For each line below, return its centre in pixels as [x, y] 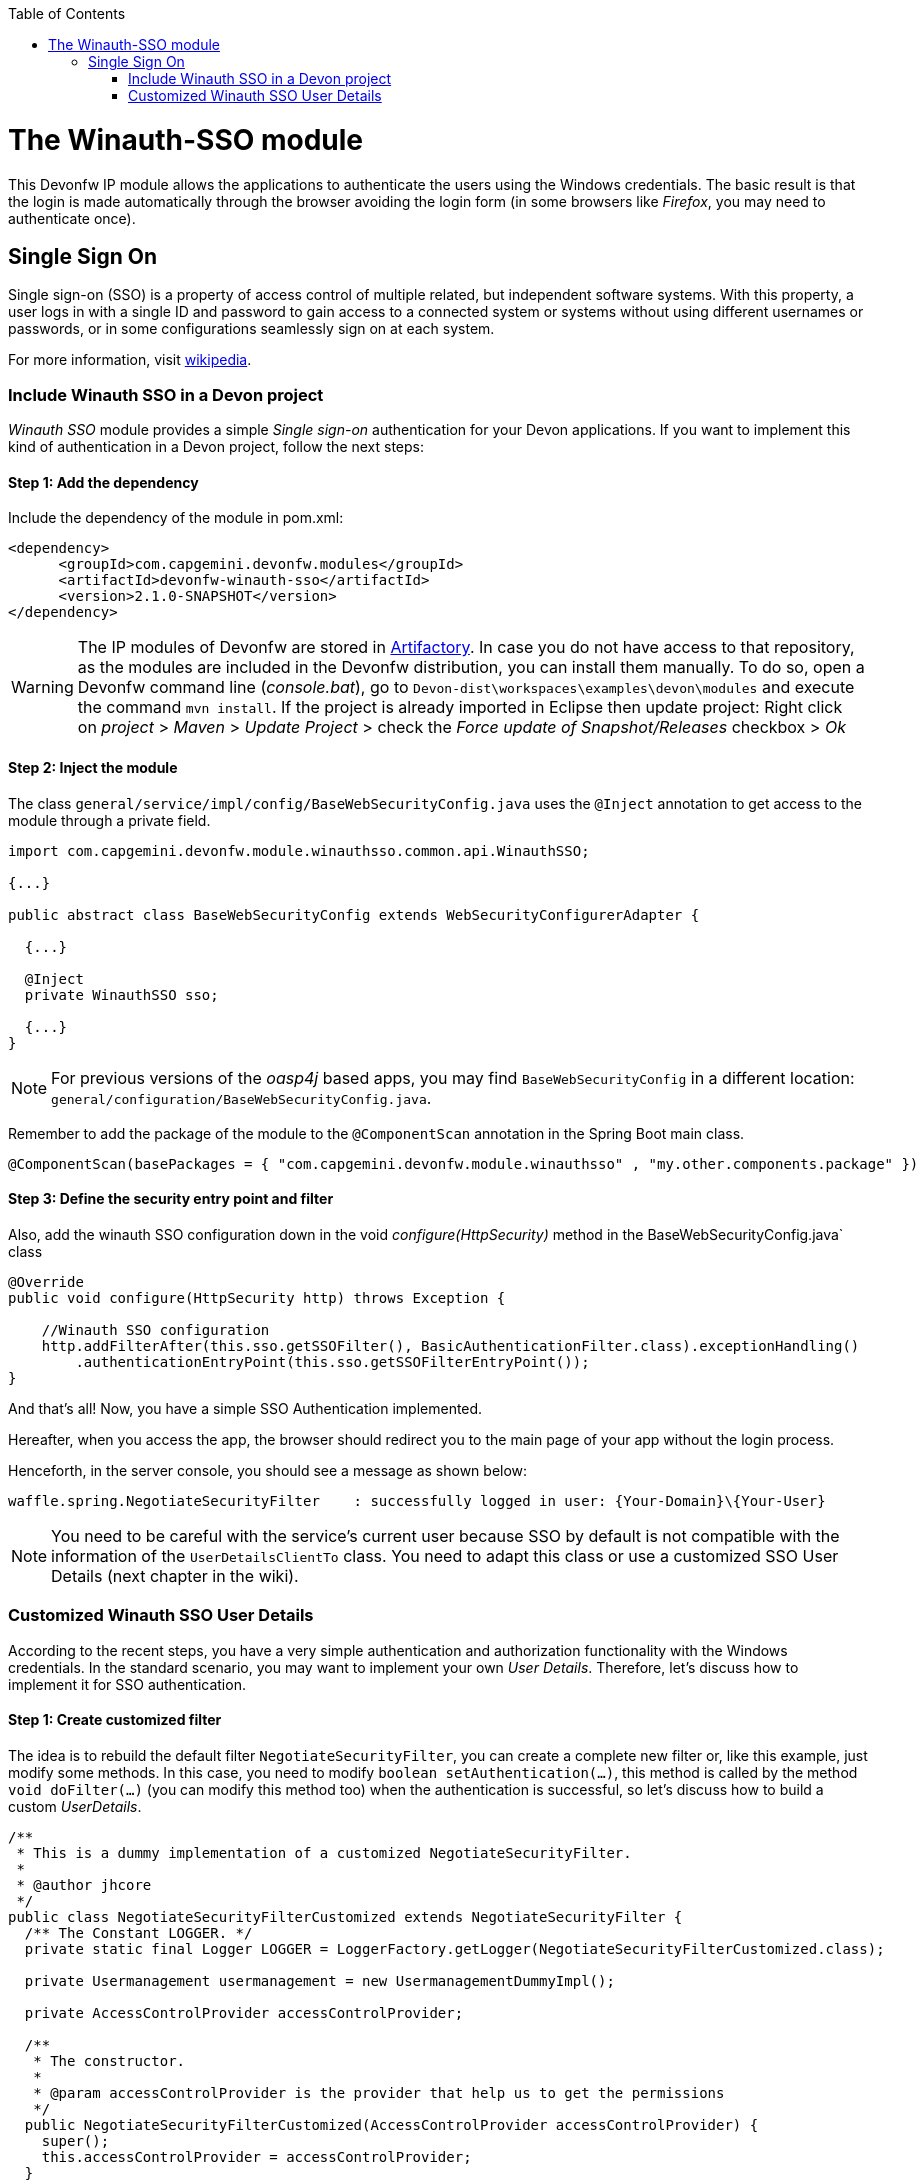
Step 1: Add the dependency [103, 482]
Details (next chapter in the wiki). [175, 1575]
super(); [75, 2140]
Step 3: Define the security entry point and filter [171, 1199]
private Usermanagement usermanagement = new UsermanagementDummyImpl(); [319, 1980]
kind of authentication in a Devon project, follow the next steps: [216, 447]
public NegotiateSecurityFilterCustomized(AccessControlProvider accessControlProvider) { [391, 2124]
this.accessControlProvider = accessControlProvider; [256, 2156]
